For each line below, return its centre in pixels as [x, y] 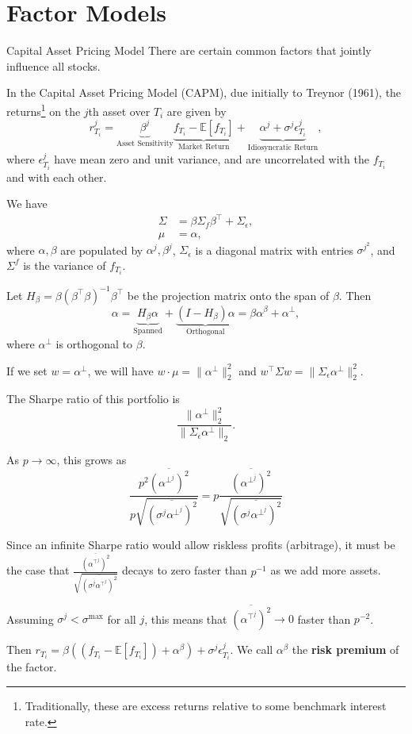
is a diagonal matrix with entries [274, 250]
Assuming [30, 619]
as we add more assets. [326, 570]
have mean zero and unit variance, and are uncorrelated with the [212, 159]
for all [122, 619]
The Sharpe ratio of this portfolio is [93, 399]
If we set [27, 370]
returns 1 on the [44, 110]
